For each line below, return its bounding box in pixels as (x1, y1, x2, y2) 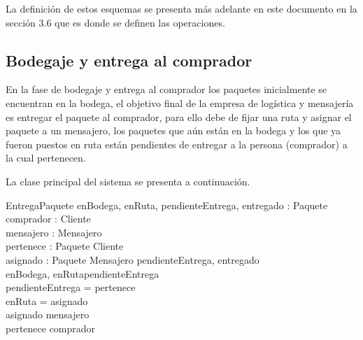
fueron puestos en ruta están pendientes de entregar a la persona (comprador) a (6, 136, 348, 151)
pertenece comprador (6, 320, 96, 335)
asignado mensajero (6, 307, 90, 322)
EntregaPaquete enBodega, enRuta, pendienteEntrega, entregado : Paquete (6, 197, 328, 212)
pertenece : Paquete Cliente (6, 239, 124, 253)
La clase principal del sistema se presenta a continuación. (6, 173, 250, 188)
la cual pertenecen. (6, 150, 86, 165)
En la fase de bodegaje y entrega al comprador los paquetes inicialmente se (6, 82, 327, 97)
